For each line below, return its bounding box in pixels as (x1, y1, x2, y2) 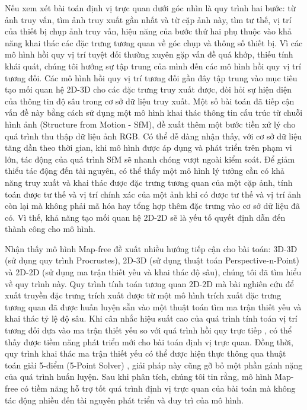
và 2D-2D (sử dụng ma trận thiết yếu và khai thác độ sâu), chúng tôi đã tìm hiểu (5, 266, 302, 278)
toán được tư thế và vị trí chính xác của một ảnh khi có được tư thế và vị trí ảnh (5, 187, 301, 200)
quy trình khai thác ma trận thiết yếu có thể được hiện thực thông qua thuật (5, 347, 286, 360)
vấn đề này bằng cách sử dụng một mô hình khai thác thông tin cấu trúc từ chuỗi (5, 106, 303, 119)
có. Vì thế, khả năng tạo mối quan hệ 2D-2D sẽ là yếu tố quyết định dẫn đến (5, 211, 286, 223)
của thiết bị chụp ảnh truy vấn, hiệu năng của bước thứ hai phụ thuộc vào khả (5, 25, 292, 37)
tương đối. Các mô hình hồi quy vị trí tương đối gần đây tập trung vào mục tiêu (5, 71, 298, 84)
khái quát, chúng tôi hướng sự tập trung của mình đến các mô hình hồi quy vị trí (5, 59, 301, 72)
